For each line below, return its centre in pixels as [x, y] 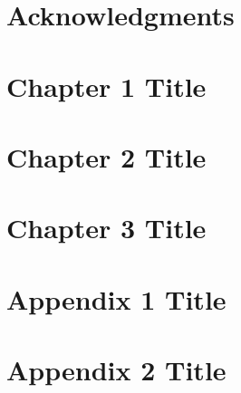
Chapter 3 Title [106, 228]
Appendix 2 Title [116, 370]
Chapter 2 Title [106, 156]
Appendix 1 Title [116, 298]
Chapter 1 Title [106, 86]
